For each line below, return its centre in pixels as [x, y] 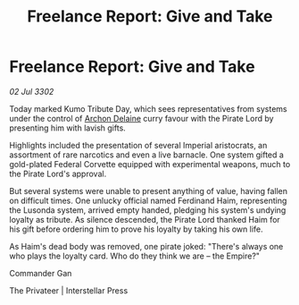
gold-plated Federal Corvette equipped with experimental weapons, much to [150, 164]
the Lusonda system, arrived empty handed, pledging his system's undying [148, 210]
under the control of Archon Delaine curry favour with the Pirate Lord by [141, 118]
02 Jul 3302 [32, 91]
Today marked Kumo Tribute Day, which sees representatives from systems [148, 108]
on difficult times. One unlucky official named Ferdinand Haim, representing [148, 200]
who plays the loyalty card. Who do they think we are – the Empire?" [135, 256]
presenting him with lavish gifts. [68, 128]
